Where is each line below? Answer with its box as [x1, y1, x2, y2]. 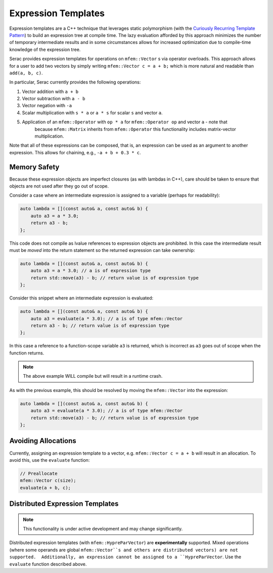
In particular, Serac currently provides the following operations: [9, 79, 141, 85]
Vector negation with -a [22, 103, 72, 109]
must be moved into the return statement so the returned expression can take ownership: [9, 247, 195, 253]
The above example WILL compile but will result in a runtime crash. [23, 373, 163, 379]
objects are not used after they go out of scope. [9, 183, 109, 189]
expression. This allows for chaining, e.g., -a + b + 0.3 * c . [9, 149, 141, 155]
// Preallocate [20, 470, 58, 476]
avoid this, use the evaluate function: [9, 457, 90, 463]
